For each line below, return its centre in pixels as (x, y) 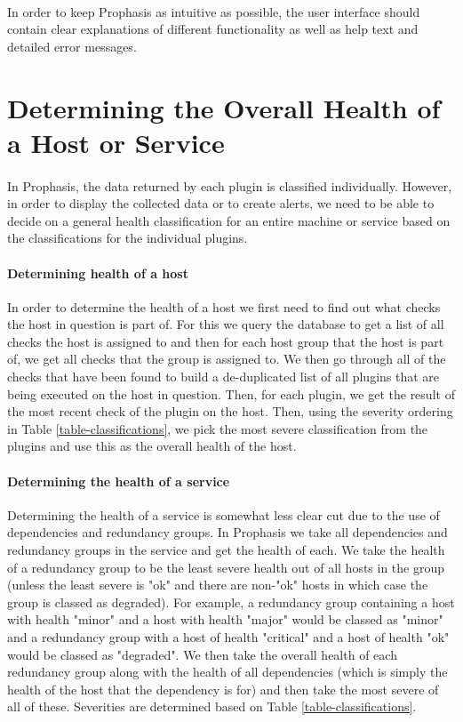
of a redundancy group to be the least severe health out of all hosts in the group (226, 567)
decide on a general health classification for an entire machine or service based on (229, 220)
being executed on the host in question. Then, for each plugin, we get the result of (231, 393)
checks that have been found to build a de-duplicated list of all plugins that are (224, 377)
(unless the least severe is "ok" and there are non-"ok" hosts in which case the (218, 585)
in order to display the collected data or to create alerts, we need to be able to (221, 203)
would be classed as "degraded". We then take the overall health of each (202, 654)
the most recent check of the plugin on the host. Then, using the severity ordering (230, 411)
